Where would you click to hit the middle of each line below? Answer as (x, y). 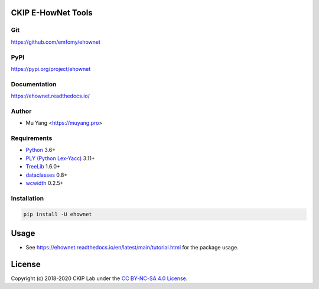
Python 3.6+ (41, 150)
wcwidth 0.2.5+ (45, 183)
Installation (27, 198)
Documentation (34, 84)
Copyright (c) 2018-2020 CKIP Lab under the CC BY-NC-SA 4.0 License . (99, 278)
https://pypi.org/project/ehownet (51, 69)
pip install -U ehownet (58, 215)
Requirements (32, 138)
